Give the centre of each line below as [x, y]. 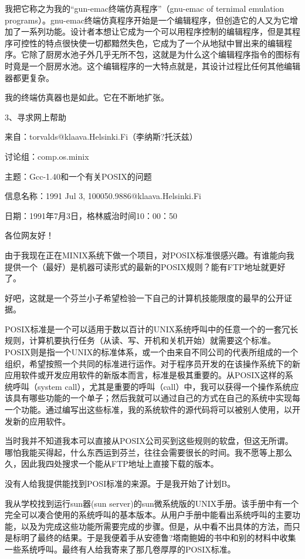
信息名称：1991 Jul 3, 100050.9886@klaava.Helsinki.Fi [103, 196]
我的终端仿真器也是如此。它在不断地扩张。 [87, 97]
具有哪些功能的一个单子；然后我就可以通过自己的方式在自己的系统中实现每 [156, 398]
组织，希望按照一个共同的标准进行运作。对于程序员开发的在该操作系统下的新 [152, 363]
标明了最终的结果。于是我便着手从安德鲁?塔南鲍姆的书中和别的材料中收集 [154, 538]
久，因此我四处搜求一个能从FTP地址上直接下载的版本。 [112, 464]
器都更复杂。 [29, 77]
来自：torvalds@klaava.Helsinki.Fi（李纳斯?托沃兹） [101, 137]
